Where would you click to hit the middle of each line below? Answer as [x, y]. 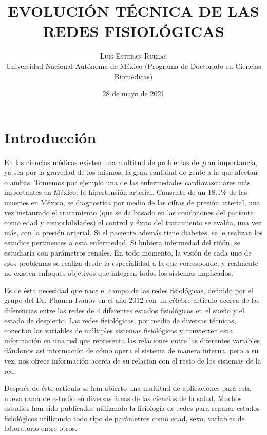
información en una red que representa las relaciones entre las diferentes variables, [133, 340]
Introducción [50, 137]
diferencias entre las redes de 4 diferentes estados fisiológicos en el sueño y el [124, 310]
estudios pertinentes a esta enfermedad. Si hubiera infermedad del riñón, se [122, 242]
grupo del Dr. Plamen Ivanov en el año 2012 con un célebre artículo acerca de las [132, 300]
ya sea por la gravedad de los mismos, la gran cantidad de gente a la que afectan [131, 172]
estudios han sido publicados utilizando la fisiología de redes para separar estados [132, 408]
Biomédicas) [133, 76]
